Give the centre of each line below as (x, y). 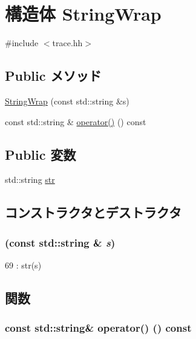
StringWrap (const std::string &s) (67, 101)
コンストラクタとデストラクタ (93, 212)
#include (22, 43)
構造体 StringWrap (83, 14)
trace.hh (67, 43)
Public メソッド (53, 76)
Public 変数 (41, 154)
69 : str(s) (23, 265)
